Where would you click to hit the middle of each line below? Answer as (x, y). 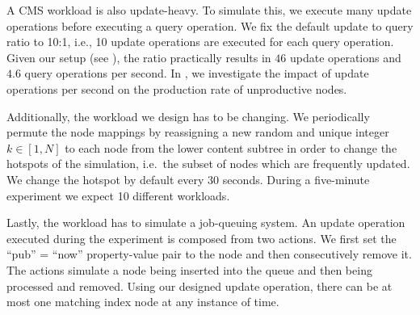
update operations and (345, 57)
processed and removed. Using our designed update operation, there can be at (199, 286)
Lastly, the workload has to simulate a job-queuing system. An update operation (206, 223)
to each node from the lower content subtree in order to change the (231, 147)
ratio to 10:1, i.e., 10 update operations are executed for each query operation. (200, 42)
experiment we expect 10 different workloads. (118, 195)
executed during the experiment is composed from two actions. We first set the (202, 238)
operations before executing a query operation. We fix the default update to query (210, 25)
